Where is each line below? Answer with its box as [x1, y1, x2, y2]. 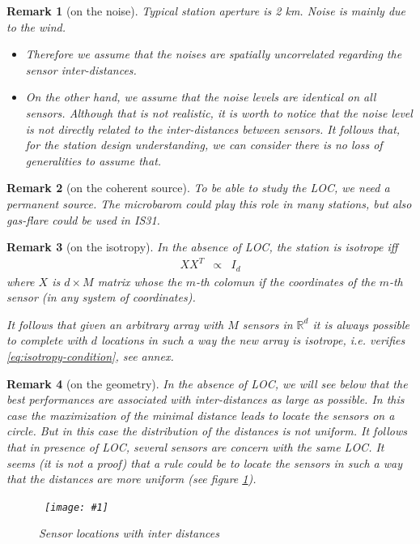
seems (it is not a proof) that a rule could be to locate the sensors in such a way [6, 454, 402, 471]
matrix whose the [97, 272, 182, 289]
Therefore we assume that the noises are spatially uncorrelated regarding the [25, 45, 402, 62]
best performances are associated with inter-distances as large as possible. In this [6, 391, 405, 408]
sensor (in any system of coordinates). [6, 289, 196, 306]
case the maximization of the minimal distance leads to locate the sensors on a [6, 406, 395, 423]
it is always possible [312, 315, 409, 332]
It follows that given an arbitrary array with [6, 315, 224, 332]
